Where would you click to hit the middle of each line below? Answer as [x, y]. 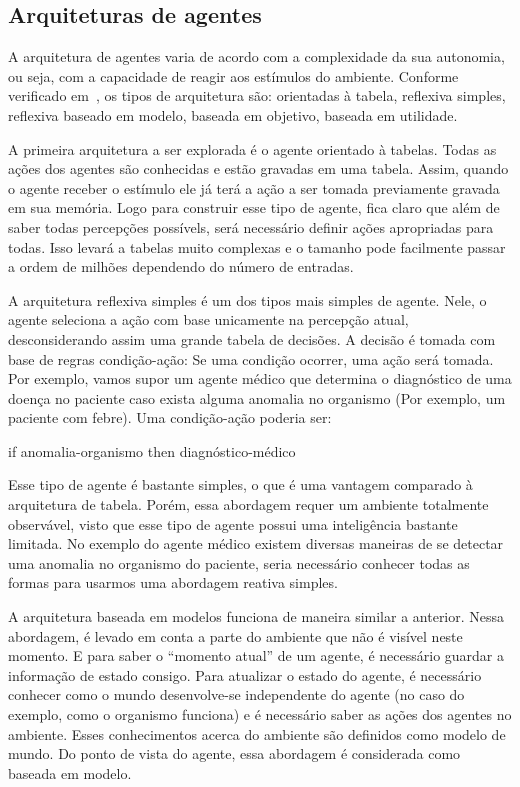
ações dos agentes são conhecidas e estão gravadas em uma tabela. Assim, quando [258, 168]
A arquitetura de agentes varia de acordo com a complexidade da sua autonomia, [256, 56]
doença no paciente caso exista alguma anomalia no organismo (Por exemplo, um [257, 397]
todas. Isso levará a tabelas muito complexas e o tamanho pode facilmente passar [257, 246]
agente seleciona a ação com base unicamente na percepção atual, [208, 319]
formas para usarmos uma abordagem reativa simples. [173, 582]
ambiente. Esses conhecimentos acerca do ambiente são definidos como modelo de [257, 733]
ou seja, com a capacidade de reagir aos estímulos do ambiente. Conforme [233, 75]
